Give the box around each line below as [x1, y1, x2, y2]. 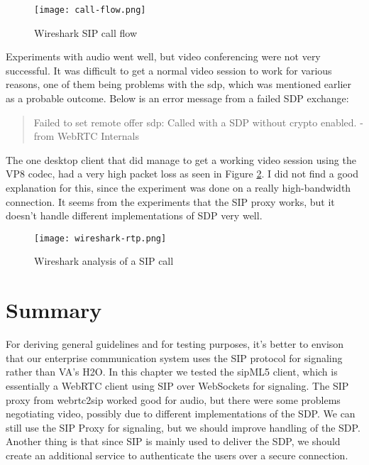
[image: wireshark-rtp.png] [34, 233, 167, 244]
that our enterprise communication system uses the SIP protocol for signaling [6, 350, 343, 365]
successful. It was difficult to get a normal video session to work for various [6, 62, 332, 77]
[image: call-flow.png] [34, 5, 146, 15]
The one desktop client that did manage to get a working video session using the [6, 152, 356, 167]
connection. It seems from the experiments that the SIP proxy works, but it [6, 194, 335, 209]
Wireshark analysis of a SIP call [34, 253, 174, 268]
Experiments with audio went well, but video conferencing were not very [6, 49, 321, 64]
